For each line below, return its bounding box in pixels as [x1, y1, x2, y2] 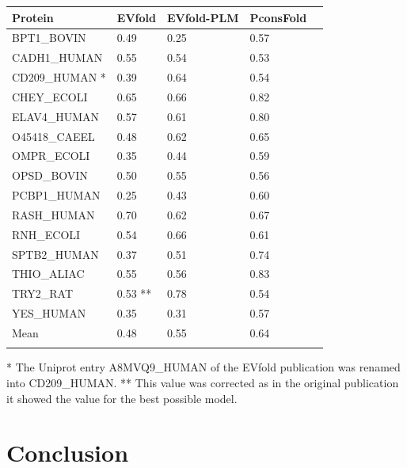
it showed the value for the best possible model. [6, 390, 238, 406]
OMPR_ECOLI [12, 147, 90, 164]
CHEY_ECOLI [12, 88, 88, 105]
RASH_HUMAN [12, 206, 95, 223]
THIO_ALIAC [12, 265, 85, 282]
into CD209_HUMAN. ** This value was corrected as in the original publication [6, 374, 399, 390]
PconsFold [249, 9, 307, 25]
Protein [12, 9, 54, 25]
